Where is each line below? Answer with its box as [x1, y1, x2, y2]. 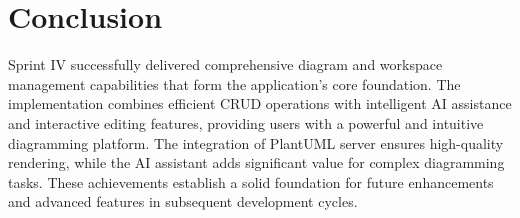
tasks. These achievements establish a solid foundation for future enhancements [8, 171, 494, 192]
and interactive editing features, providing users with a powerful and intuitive [8, 112, 484, 133]
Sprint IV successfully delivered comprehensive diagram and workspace [8, 54, 443, 75]
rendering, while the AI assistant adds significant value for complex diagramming [8, 152, 505, 173]
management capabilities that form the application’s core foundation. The [8, 73, 461, 94]
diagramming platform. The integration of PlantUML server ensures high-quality [8, 132, 504, 153]
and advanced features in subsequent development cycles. [8, 191, 358, 212]
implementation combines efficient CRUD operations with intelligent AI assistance [8, 93, 512, 114]
